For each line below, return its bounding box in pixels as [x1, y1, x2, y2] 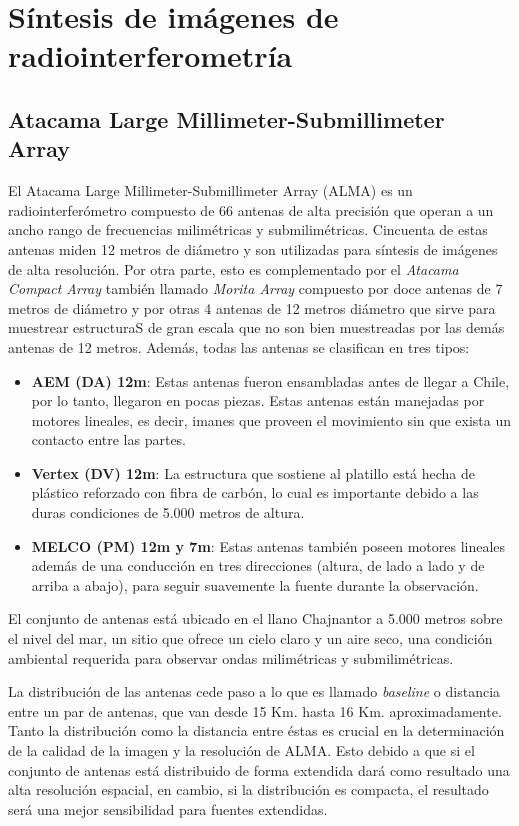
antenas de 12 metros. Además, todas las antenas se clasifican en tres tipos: [8, 336, 470, 357]
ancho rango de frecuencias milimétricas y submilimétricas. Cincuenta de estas [8, 219, 488, 240]
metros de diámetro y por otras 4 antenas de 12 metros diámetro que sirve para [8, 297, 496, 318]
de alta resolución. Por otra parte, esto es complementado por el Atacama [8, 258, 459, 279]
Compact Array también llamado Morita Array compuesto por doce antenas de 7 [8, 278, 503, 299]
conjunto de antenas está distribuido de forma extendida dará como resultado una [8, 759, 510, 780]
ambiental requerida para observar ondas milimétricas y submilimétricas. [8, 647, 454, 668]
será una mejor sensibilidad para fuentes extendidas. [8, 798, 328, 819]
